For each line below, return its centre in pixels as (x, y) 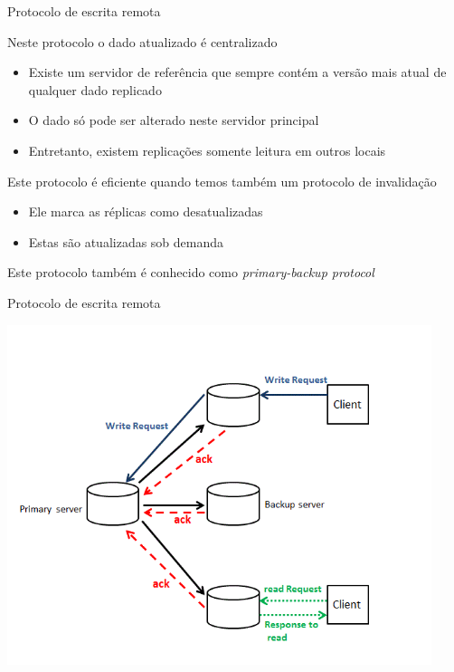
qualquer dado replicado (95, 89)
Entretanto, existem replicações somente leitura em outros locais (207, 150)
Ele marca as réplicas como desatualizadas (146, 211)
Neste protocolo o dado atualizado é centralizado (142, 41)
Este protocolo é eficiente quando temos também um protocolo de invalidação (222, 181)
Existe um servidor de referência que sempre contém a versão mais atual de (237, 72)
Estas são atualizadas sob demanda (126, 241)
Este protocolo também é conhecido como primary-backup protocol (191, 272)
